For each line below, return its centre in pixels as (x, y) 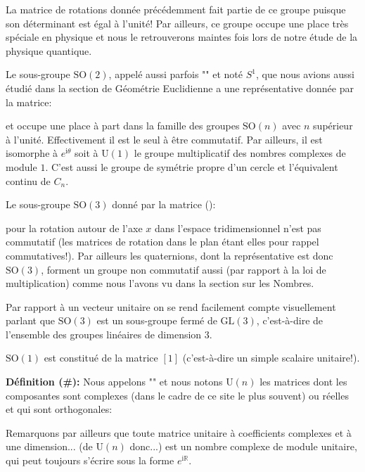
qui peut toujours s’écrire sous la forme (90, 460)
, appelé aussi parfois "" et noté (175, 74)
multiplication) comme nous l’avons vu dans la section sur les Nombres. (160, 283)
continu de (28, 180)
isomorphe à (32, 153)
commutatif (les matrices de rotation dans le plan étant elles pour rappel (162, 242)
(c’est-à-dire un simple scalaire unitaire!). (271, 358)
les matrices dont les (303, 382)
